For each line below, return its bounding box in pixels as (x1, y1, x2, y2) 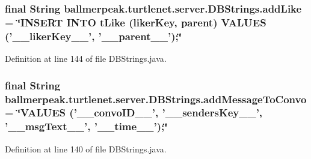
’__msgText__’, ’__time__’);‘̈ (5, 119, 168, 134)
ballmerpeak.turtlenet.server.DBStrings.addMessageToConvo (5, 91, 307, 106)
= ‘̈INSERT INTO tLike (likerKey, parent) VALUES (5, 14, 266, 29)
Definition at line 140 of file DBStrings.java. (5, 142, 167, 155)
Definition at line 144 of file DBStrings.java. (5, 52, 167, 65)
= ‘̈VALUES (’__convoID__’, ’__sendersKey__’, (5, 105, 263, 120)
